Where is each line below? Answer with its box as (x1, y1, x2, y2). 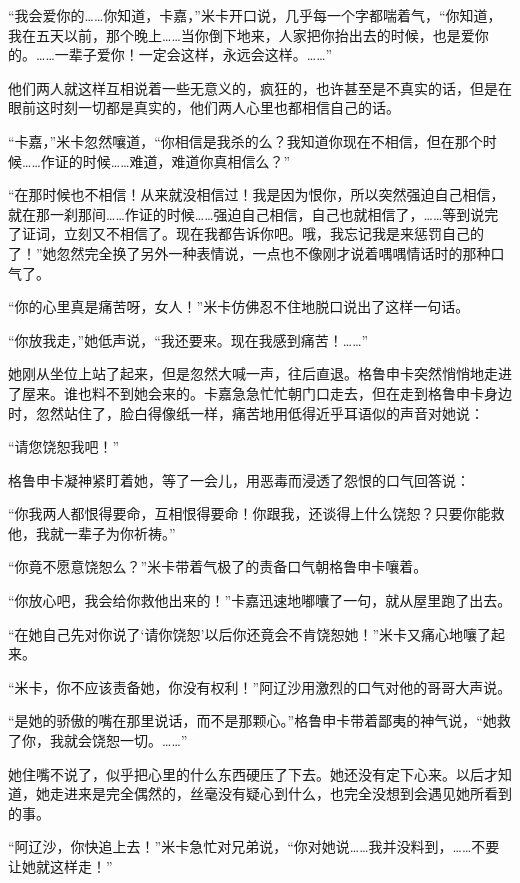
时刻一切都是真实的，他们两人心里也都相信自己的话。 (49, 97, 400, 118)
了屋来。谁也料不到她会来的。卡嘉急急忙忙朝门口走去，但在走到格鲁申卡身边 (8, 382, 512, 403)
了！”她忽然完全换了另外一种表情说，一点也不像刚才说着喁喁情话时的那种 (8, 242, 491, 263)
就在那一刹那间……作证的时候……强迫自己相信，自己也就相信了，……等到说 (8, 203, 485, 224)
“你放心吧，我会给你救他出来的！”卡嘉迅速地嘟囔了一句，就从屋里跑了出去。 (8, 590, 512, 611)
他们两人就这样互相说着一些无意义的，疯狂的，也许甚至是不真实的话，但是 (8, 77, 498, 98)
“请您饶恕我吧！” (8, 436, 120, 457)
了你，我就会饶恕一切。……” (8, 730, 188, 751)
